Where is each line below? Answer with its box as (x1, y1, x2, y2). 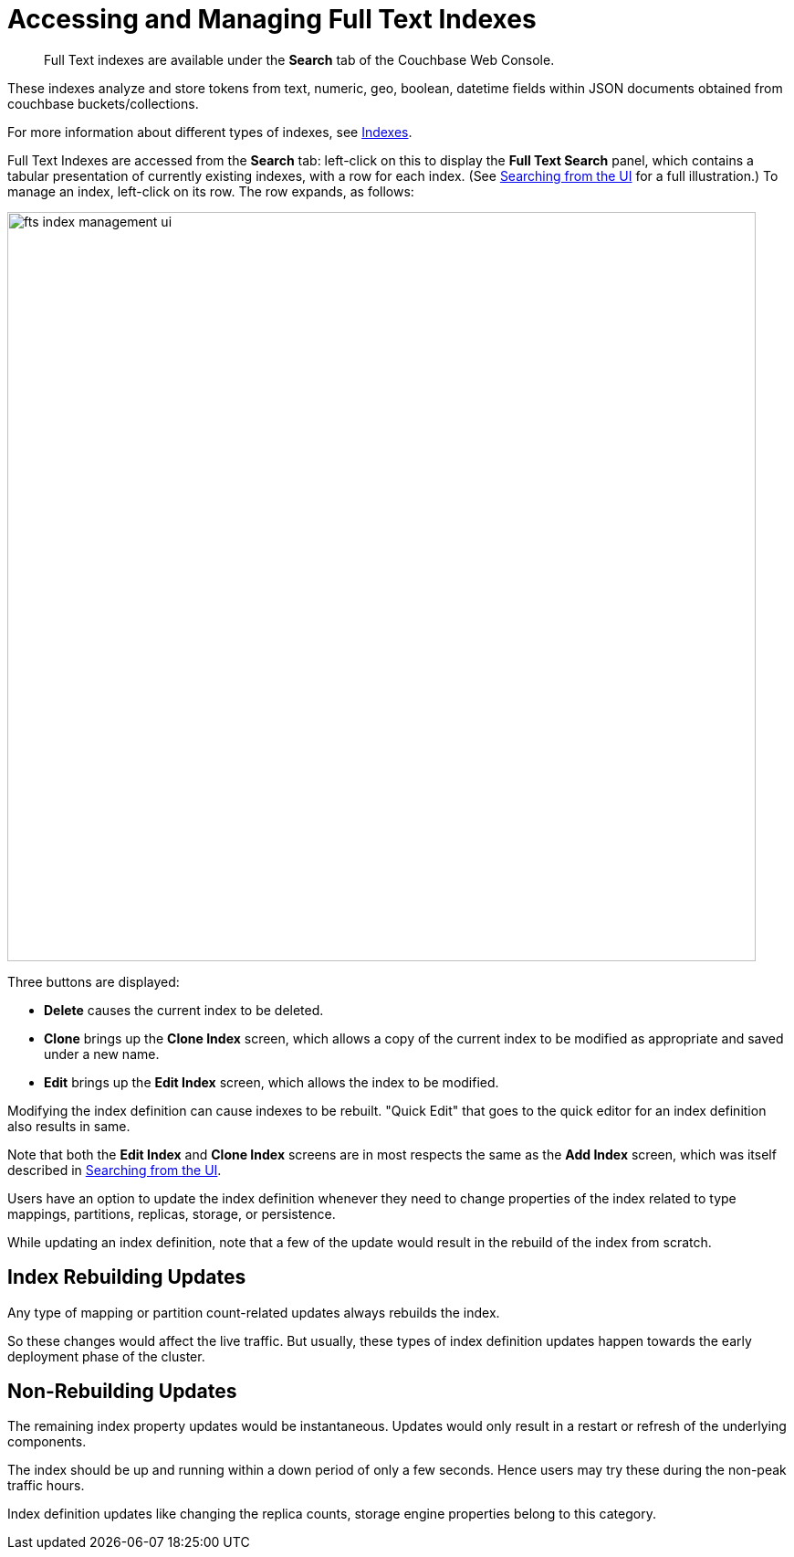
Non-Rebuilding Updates (7, 1380, 237, 1403)
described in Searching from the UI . (7, 1161, 222, 1178)
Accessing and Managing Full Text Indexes (7, 4, 537, 35)
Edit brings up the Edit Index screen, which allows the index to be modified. (44, 1074, 499, 1090)
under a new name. (44, 1045, 160, 1062)
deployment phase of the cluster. (7, 1348, 205, 1364)
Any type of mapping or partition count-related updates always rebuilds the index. (7, 1304, 500, 1320)
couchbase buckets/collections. (7, 95, 199, 111)
